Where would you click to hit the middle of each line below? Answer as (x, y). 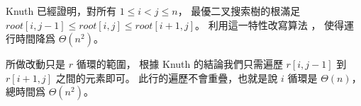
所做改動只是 (35, 64)
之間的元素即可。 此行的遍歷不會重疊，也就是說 (167, 77)
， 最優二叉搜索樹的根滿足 (239, 11)
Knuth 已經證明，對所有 (61, 11)
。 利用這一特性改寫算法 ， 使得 (270, 24)
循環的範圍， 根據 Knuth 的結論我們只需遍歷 (179, 64)
